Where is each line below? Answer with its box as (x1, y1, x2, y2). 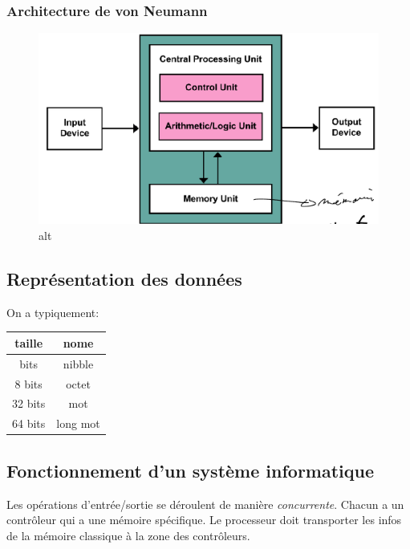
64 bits (12, 415, 46, 432)
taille (14, 334, 43, 351)
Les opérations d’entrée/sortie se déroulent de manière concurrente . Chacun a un (6, 495, 404, 512)
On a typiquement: (6, 303, 99, 320)
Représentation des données (6, 266, 242, 291)
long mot (56, 415, 100, 432)
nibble (63, 355, 94, 372)
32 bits (12, 395, 46, 412)
